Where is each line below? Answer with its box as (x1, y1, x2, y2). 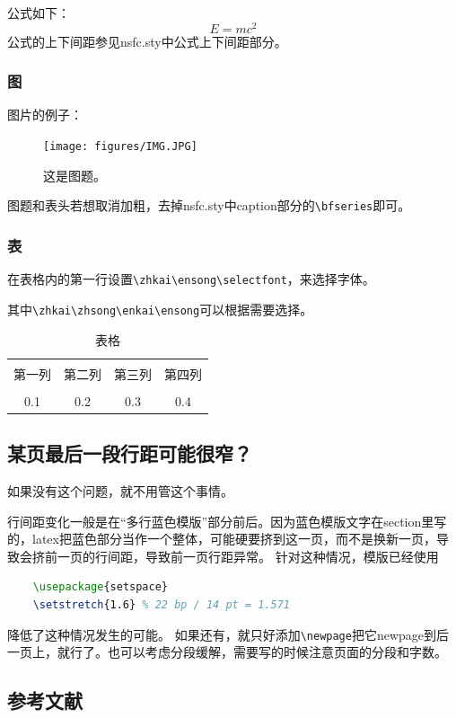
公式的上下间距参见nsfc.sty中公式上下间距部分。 (7, 31, 287, 50)
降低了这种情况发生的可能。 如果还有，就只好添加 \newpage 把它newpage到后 (7, 625, 450, 643)
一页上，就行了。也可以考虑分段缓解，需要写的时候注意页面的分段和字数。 (7, 643, 447, 661)
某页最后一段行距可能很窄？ (7, 439, 252, 467)
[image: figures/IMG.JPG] (43, 140, 197, 154)
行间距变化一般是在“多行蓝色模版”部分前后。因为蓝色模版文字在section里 (7, 511, 434, 530)
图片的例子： (7, 105, 83, 124)
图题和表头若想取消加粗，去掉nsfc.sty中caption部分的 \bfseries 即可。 (7, 196, 411, 215)
